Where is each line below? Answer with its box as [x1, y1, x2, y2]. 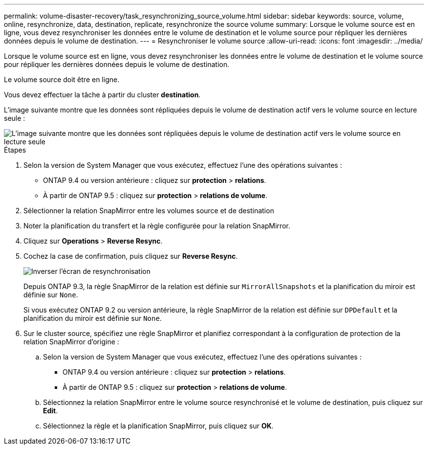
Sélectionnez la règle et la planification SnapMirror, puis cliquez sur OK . [43, 422, 274, 430]
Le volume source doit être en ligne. [4, 75, 120, 84]
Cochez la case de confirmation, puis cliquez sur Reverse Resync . [23, 252, 238, 260]
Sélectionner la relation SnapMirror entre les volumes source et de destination [23, 206, 274, 215]
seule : [4, 114, 25, 122]
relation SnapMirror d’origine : [23, 337, 119, 346]
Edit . [43, 406, 58, 415]
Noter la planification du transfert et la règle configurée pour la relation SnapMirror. [23, 222, 290, 230]
